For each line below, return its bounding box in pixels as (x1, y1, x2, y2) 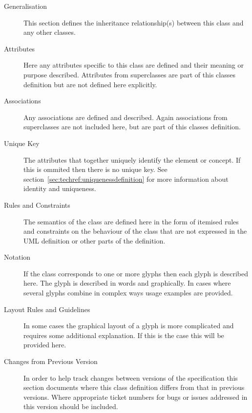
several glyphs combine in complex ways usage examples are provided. (23, 288, 233, 298)
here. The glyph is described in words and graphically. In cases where (23, 278, 231, 288)
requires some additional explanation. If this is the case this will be (23, 330, 224, 340)
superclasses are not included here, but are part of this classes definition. (23, 121, 241, 132)
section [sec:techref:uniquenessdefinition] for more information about (23, 173, 229, 184)
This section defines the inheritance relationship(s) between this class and (23, 17, 244, 27)
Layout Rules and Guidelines (4, 304, 90, 314)
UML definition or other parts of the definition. (23, 235, 166, 245)
